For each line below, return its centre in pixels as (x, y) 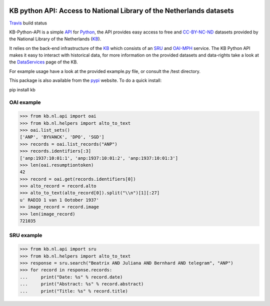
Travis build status (28, 23)
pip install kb (22, 89)
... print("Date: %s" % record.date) (71, 277)
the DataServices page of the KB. (44, 62)
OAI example (25, 102)
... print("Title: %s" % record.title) (74, 291)
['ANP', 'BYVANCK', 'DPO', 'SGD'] (62, 137)
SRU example (26, 236)
